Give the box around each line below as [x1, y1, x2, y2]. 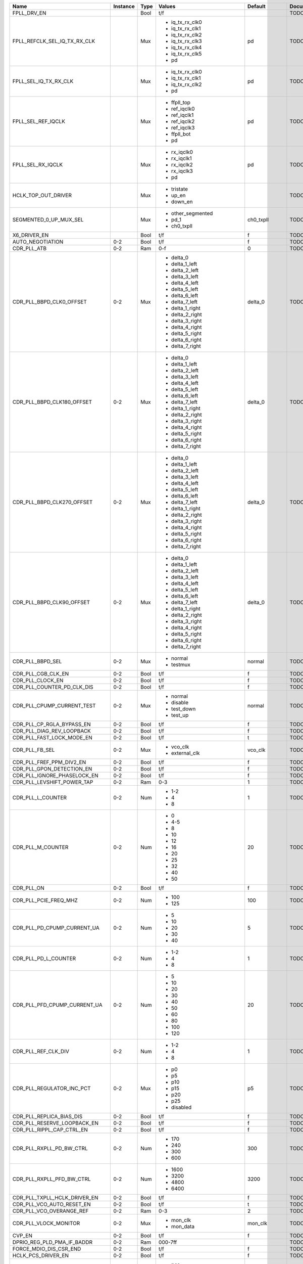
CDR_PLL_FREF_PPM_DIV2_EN [12, 759, 86, 765]
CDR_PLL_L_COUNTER [12, 794, 67, 801]
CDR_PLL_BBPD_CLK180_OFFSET [12, 398, 92, 405]
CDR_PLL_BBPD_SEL [12, 658, 62, 665]
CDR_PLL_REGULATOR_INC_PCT [12, 1085, 91, 1092]
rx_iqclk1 [171, 155, 192, 162]
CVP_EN [12, 1232, 33, 1239]
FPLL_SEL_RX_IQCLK [12, 161, 63, 168]
